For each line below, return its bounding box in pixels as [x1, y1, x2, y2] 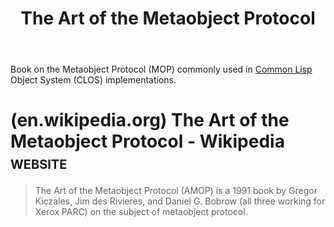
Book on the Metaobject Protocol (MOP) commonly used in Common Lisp [10, 63, 313, 76]
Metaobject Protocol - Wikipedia [10, 130, 285, 153]
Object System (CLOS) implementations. [10, 74, 177, 86]
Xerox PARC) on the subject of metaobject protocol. [34, 206, 248, 218]
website [10, 152, 68, 174]
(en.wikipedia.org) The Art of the [10, 109, 290, 132]
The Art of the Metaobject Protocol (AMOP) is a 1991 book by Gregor [34, 185, 318, 197]
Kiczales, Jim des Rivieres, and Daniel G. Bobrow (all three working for [34, 195, 326, 207]
